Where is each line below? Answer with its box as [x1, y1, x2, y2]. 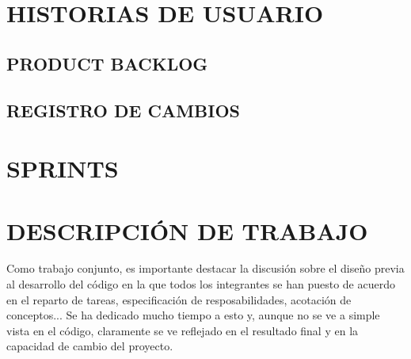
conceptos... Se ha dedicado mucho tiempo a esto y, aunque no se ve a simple [6, 307, 380, 323]
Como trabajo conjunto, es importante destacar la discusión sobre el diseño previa [6, 260, 405, 277]
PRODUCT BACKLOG [6, 51, 208, 75]
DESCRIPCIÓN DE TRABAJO [6, 214, 368, 246]
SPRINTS [6, 152, 119, 185]
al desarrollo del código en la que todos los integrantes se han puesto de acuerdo [6, 276, 395, 292]
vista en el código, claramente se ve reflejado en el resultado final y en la [6, 322, 359, 338]
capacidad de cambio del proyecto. [6, 338, 173, 354]
